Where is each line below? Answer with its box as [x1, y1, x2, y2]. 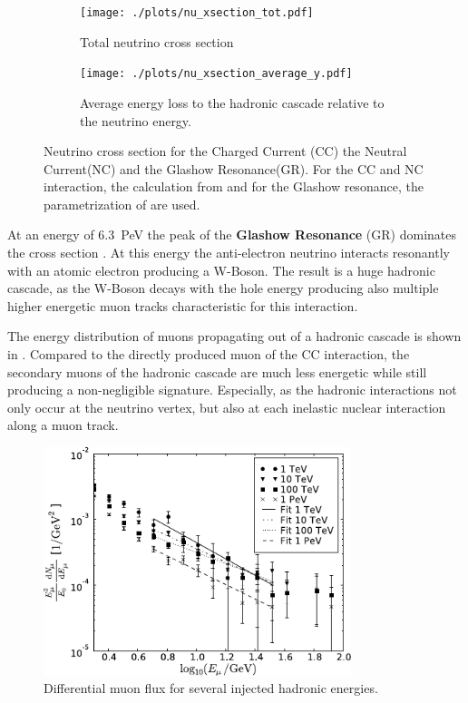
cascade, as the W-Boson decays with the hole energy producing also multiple [7, 278, 439, 298]
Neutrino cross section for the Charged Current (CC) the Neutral [44, 142, 407, 161]
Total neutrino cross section [80, 32, 234, 51]
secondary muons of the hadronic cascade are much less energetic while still [7, 362, 427, 381]
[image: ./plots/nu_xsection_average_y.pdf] [80, 67, 353, 81]
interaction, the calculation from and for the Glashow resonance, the [44, 177, 424, 196]
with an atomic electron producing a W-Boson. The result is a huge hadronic [7, 260, 435, 279]
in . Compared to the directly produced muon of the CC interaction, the [7, 345, 410, 364]
